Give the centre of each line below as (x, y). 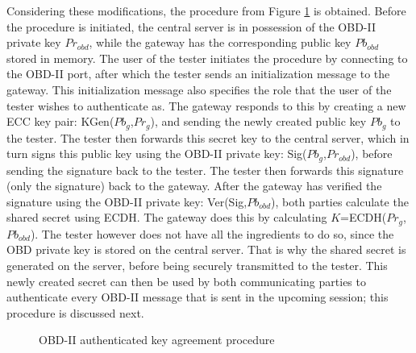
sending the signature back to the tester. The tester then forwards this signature (205, 170)
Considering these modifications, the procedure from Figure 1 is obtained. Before (206, 10)
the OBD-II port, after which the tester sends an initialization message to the (198, 74)
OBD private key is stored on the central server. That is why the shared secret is (206, 249)
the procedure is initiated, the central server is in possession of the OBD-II (191, 26)
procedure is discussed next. (75, 312)
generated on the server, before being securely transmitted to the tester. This (197, 266)
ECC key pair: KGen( (60, 121)
